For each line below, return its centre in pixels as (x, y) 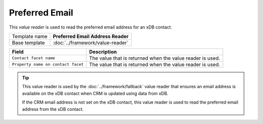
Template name (30, 36)
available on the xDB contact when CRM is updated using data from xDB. (95, 93)
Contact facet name (34, 58)
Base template (28, 43)
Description (103, 52)
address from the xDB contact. (53, 109)
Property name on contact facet (48, 65)
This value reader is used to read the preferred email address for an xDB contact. (91, 27)
